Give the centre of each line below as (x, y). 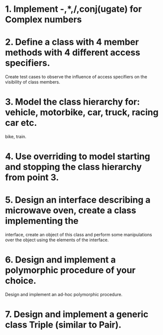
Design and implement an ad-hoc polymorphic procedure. (64, 295)
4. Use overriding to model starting (78, 157)
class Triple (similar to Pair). (63, 325)
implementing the (42, 221)
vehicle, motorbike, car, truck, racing (82, 112)
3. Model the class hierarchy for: (72, 102)
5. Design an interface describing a (78, 200)
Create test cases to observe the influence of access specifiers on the (76, 77)
